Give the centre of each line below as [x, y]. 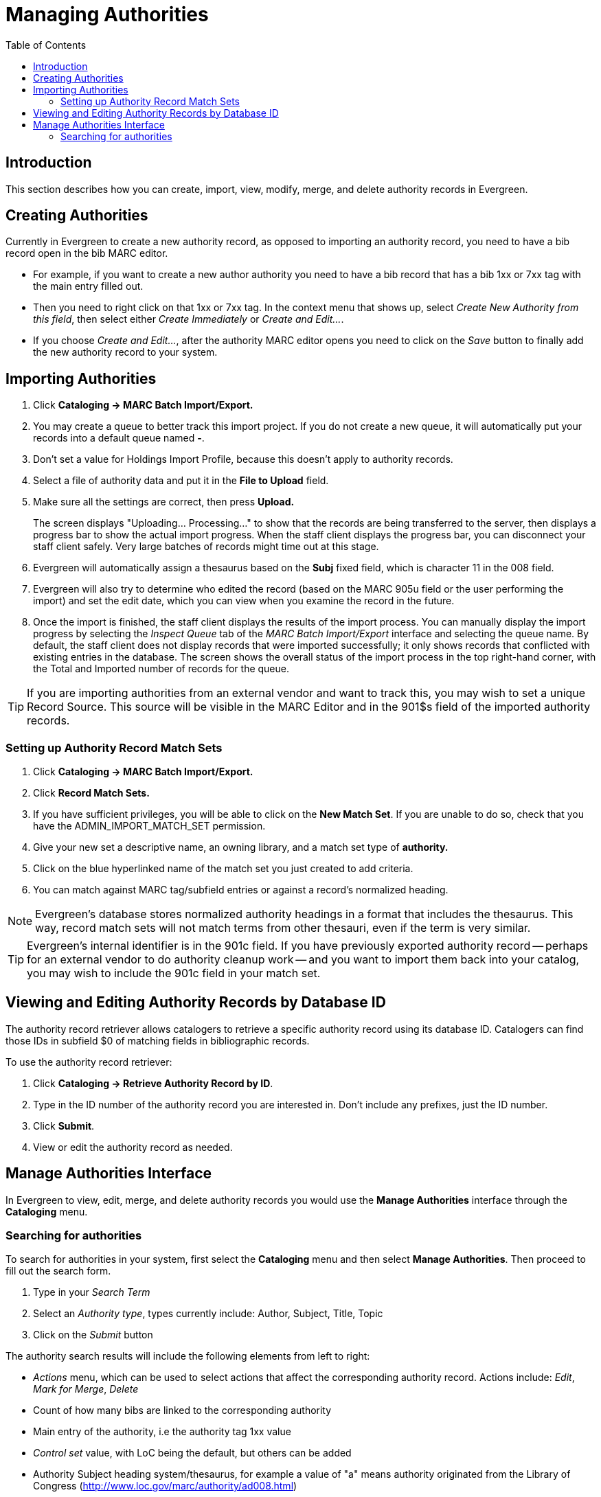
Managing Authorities [107, 14]
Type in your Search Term [92, 1292]
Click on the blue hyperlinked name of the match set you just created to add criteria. [223, 869]
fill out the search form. [58, 1271]
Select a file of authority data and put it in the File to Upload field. [181, 481]
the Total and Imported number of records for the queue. [161, 669]
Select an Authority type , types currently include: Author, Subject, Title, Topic [208, 1314]
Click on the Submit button [93, 1335]
